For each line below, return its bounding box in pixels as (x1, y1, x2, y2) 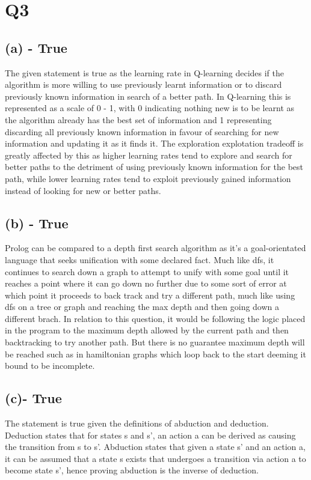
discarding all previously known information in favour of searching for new (5, 125, 279, 138)
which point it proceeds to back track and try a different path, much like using (5, 288, 295, 301)
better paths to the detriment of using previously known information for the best (5, 160, 303, 173)
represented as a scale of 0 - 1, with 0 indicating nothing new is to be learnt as (5, 102, 295, 114)
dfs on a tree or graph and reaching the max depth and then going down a (5, 300, 280, 313)
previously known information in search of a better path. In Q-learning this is (5, 90, 291, 102)
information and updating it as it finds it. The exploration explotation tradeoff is (5, 137, 304, 150)
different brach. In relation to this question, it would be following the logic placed (5, 312, 306, 324)
